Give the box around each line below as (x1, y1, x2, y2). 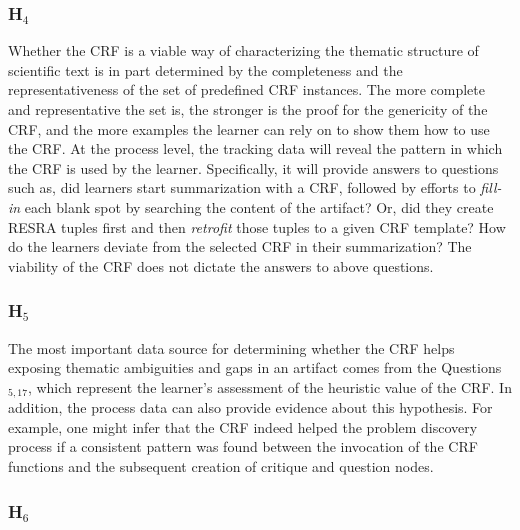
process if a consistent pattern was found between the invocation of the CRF (8, 436, 478, 457)
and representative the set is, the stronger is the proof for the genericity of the (8, 99, 488, 119)
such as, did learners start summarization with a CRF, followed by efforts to (8, 177, 476, 198)
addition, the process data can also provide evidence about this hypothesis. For (8, 397, 493, 418)
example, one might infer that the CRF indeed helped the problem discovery (8, 416, 478, 437)
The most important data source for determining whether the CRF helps (8, 337, 455, 358)
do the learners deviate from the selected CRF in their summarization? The (8, 236, 472, 257)
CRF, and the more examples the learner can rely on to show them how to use (8, 118, 490, 139)
